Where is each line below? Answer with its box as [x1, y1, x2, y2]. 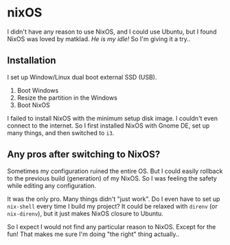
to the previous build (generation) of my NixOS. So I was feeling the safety [7, 174, 218, 183]
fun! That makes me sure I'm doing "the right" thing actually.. [7, 230, 180, 238]
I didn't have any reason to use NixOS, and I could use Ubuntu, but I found [7, 27, 217, 36]
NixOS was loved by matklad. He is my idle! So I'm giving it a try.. [7, 34, 191, 43]
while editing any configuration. [7, 181, 97, 189]
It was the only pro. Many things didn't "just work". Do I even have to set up [7, 194, 220, 203]
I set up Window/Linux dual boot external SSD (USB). [7, 73, 157, 81]
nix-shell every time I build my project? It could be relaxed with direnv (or [7, 202, 218, 210]
